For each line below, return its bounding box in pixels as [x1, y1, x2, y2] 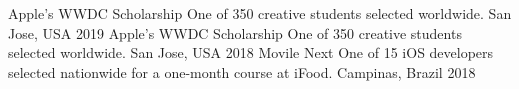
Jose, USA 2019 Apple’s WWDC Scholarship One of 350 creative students [8, 22, 462, 43]
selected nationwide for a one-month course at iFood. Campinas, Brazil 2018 [8, 61, 476, 82]
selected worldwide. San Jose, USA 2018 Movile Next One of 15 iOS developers [8, 42, 494, 63]
